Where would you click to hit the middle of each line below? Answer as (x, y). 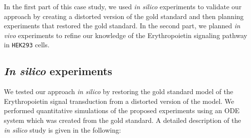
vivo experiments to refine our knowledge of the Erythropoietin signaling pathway (126, 35)
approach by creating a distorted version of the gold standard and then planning (124, 16)
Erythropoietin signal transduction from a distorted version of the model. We (119, 101)
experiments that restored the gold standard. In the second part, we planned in (122, 26)
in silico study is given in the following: (63, 129)
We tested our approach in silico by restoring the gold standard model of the (119, 91)
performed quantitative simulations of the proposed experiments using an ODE (122, 110)
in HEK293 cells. (27, 45)
